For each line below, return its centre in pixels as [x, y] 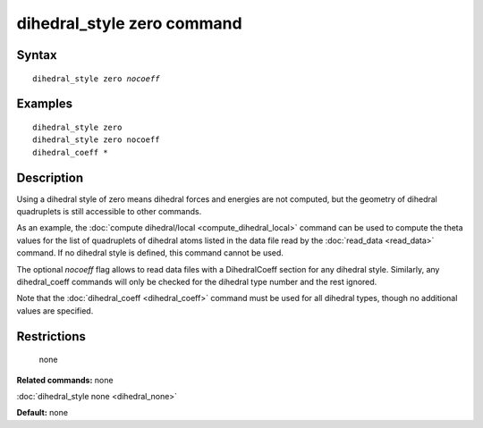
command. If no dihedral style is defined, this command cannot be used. [150, 253]
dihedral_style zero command [129, 23]
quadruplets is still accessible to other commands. [109, 212]
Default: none [42, 413]
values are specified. [55, 311]
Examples [45, 104]
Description [50, 177]
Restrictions [51, 336]
